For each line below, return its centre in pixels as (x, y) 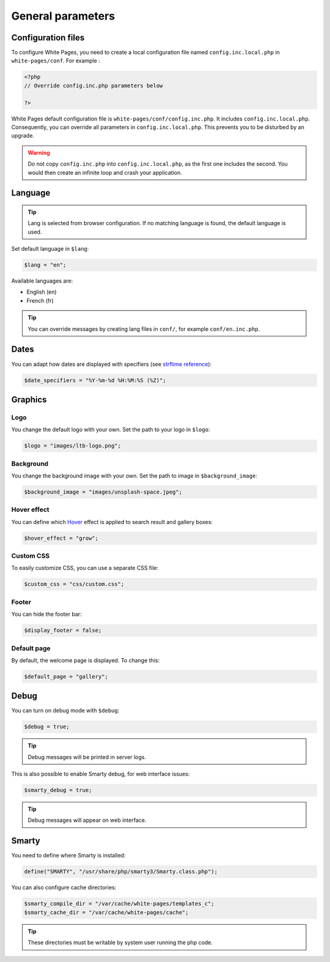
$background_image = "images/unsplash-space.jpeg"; (103, 492)
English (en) (42, 292)
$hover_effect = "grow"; (61, 538)
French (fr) (40, 300)
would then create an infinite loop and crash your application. (105, 172)
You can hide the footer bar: (46, 614)
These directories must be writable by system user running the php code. (120, 942)
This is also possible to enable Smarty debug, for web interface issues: (101, 774)
